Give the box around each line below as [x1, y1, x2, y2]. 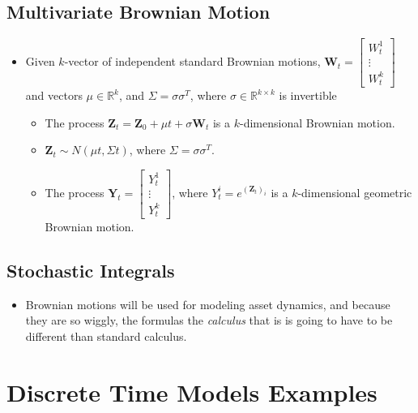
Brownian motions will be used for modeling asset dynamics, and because [25, 295, 390, 312]
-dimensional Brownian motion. [239, 114, 395, 131]
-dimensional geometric [297, 183, 412, 200]
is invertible [279, 87, 337, 104]
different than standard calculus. [25, 327, 187, 344]
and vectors [25, 87, 83, 104]
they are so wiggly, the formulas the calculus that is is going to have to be [25, 312, 393, 329]
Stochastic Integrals [6, 257, 175, 282]
